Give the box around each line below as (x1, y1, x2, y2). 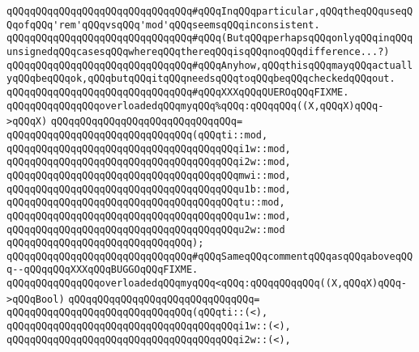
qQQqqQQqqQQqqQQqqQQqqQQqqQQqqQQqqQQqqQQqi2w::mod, (6, 156, 291, 168)
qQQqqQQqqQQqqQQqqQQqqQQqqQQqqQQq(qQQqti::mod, (6, 129, 268, 141)
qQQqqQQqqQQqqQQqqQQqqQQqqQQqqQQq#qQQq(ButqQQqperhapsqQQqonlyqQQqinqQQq (6, 32, 413, 45)
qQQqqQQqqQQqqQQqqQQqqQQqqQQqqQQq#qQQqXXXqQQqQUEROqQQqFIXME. (6, 86, 349, 98)
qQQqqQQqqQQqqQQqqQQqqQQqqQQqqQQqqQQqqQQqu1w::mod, (6, 210, 291, 222)
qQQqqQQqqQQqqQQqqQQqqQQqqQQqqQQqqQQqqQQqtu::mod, (6, 197, 285, 209)
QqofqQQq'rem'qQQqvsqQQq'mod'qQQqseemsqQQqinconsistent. (6, 19, 320, 31)
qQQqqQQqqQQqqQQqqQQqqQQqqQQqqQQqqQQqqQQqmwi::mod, (6, 169, 291, 181)
